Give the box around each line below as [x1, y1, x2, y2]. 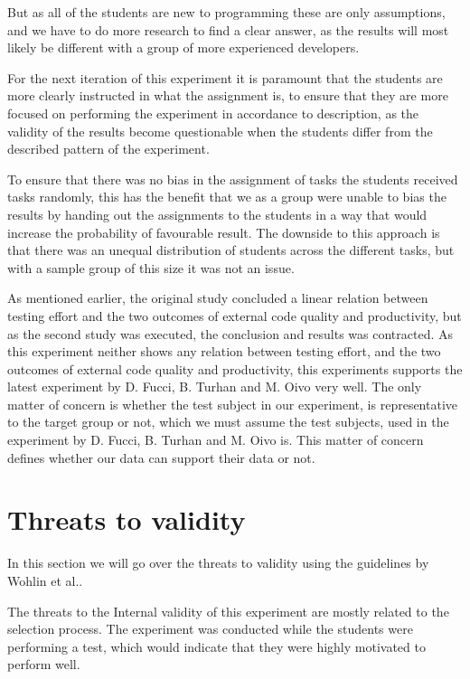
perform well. [7, 655, 80, 674]
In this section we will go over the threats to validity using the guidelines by [7, 553, 429, 572]
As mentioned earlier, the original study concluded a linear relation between [7, 288, 428, 307]
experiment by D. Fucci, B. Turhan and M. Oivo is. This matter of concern [7, 430, 424, 449]
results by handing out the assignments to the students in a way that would [7, 204, 428, 223]
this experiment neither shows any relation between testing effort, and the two [7, 342, 441, 361]
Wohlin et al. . [7, 571, 83, 589]
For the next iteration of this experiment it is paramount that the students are [7, 68, 443, 87]
